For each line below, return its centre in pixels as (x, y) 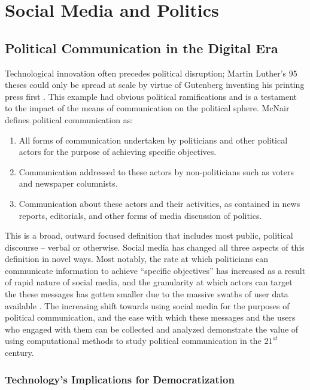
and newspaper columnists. (68, 183)
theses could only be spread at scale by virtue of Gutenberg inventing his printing (155, 85)
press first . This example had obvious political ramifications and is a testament (151, 96)
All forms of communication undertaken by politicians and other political (153, 140)
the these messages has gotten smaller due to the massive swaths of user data (147, 294)
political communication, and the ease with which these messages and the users (150, 317)
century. (19, 353)
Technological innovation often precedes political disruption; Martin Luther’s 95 (151, 73)
